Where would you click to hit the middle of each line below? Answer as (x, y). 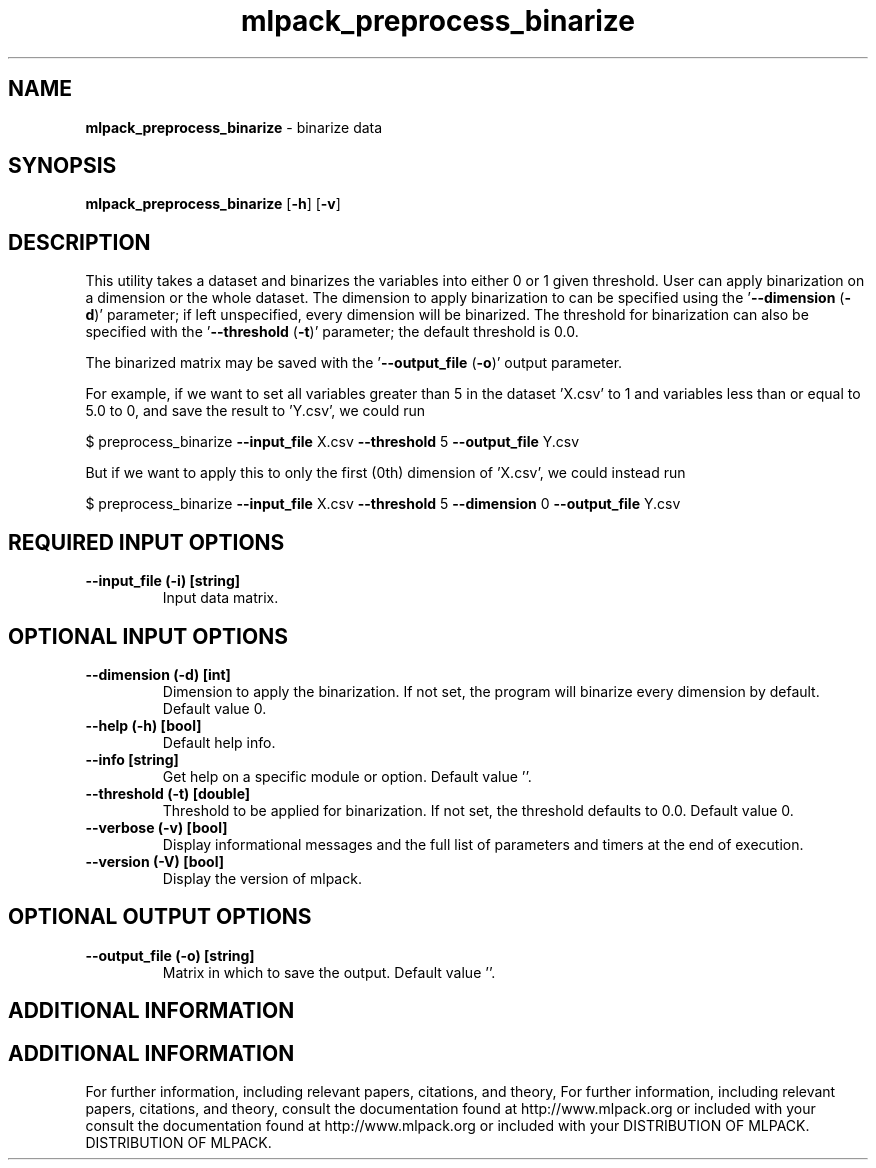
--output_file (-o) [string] (170, 955)
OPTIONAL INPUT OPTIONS (148, 636)
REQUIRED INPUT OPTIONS (146, 542)
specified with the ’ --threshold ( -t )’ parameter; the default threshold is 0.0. (332, 332)
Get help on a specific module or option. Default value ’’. (347, 776)
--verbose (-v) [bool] (156, 827)
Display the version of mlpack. (262, 878)
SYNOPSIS (62, 166)
